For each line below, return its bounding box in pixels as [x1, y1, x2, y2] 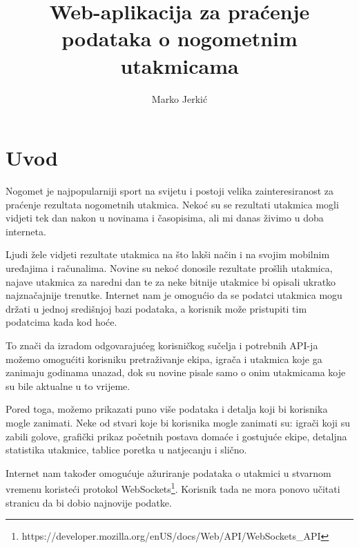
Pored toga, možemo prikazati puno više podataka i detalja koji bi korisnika [6, 402, 328, 416]
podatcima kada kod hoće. [6, 315, 117, 329]
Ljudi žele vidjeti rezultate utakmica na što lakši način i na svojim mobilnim [6, 247, 330, 262]
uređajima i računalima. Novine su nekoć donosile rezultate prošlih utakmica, [6, 261, 333, 275]
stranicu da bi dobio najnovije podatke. [6, 495, 172, 509]
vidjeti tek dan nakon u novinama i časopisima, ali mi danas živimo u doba [6, 211, 324, 225]
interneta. [6, 224, 46, 238]
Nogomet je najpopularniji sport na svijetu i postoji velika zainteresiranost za [6, 184, 334, 198]
